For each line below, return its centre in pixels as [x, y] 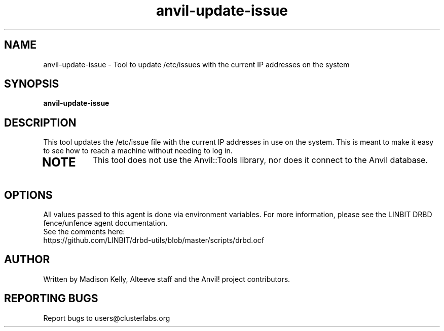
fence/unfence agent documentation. [105, 223]
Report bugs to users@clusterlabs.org [107, 318]
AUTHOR [27, 260]
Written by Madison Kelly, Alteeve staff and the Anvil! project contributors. [167, 279]
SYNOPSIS [32, 84]
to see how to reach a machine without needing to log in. [138, 151]
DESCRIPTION [40, 122]
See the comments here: [84, 232]
